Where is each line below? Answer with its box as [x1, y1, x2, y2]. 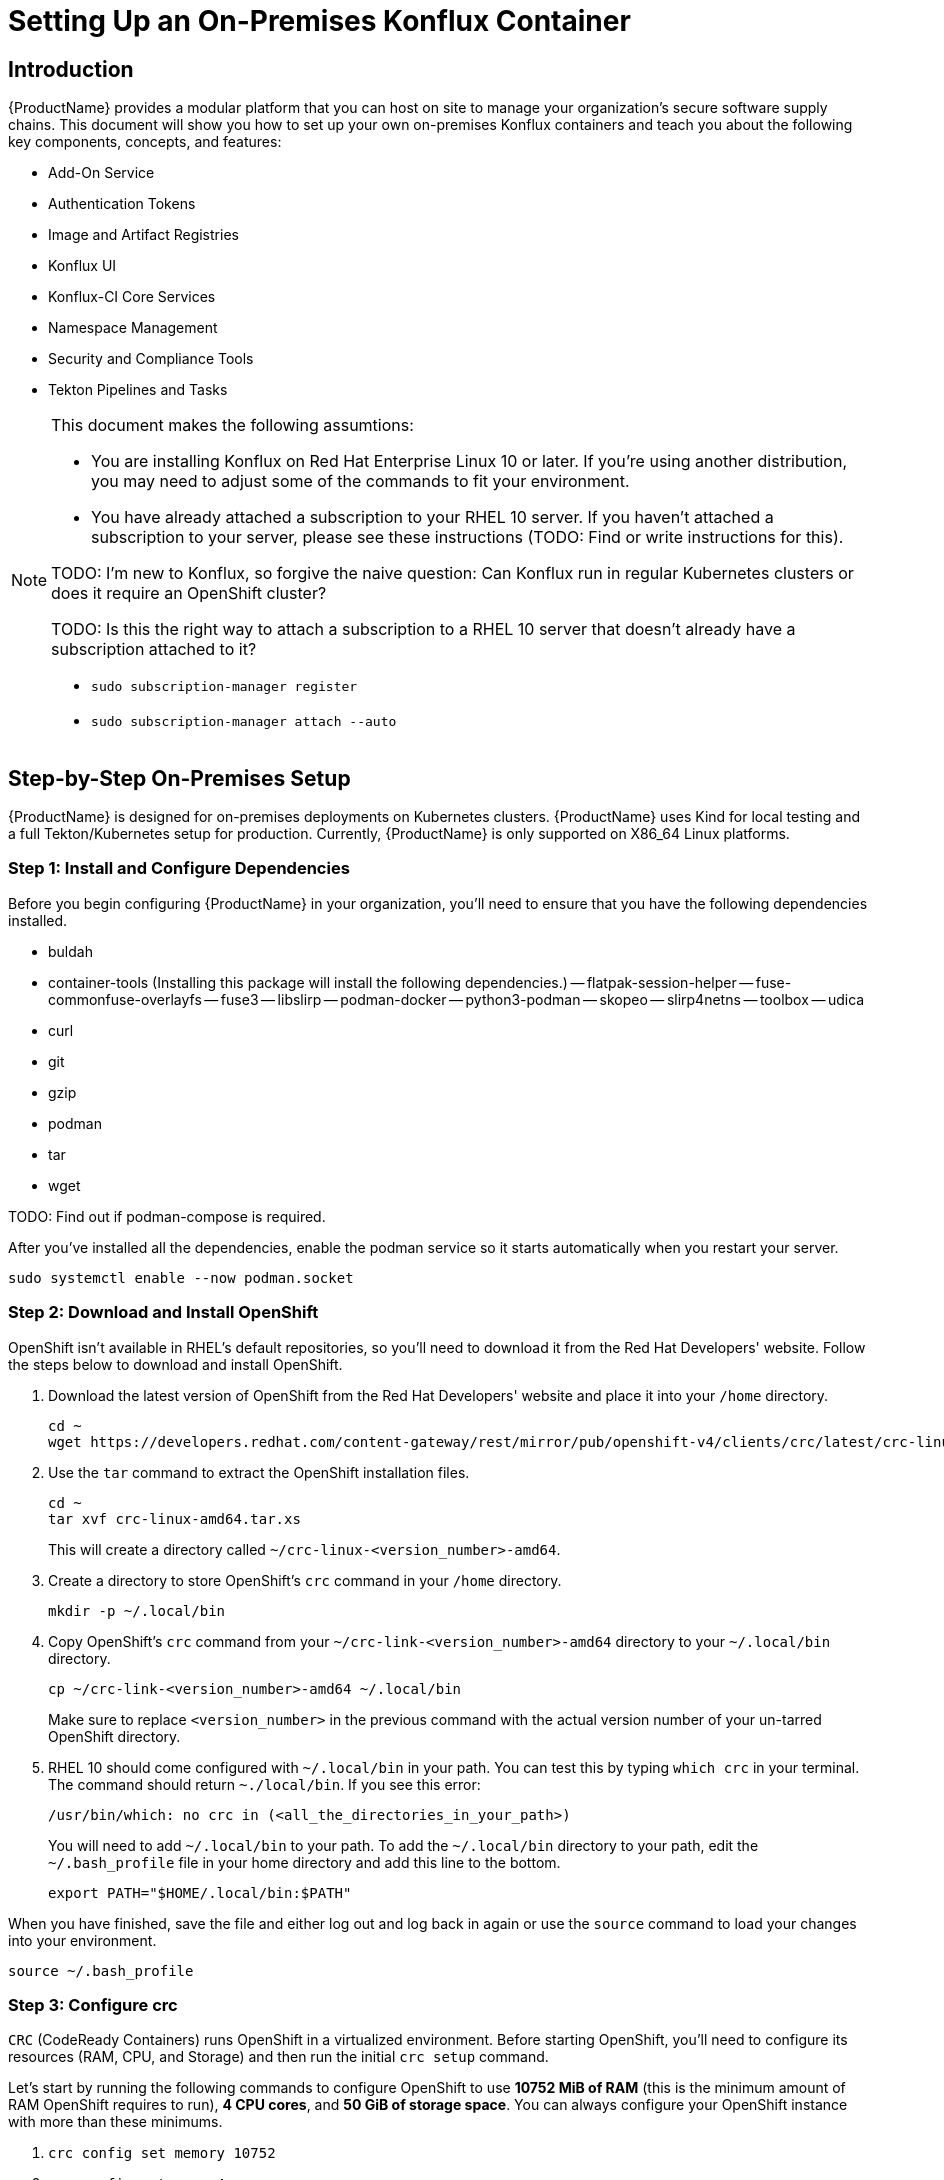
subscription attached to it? [51, 639, 257, 660]
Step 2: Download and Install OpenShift [8, 1302, 319, 1323]
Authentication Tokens [48, 195, 196, 213]
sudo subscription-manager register [91, 679, 358, 695]
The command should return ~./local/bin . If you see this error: [48, 1775, 481, 1793]
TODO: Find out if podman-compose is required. [8, 1207, 326, 1225]
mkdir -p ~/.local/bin [48, 1602, 226, 1619]
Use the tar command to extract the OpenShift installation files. [48, 1463, 470, 1481]
